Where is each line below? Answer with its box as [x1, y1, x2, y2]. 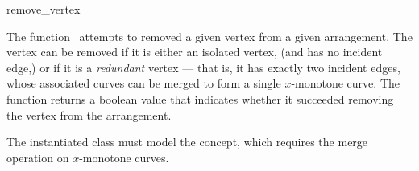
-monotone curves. [79, 149, 169, 165]
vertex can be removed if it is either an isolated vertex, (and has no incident [6, 43, 383, 60]
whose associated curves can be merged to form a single [6, 75, 281, 92]
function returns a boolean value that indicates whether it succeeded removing [6, 90, 394, 107]
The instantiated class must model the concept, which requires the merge [6, 133, 368, 150]
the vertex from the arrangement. [6, 106, 172, 123]
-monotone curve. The [291, 75, 400, 92]
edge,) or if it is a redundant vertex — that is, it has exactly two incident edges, [6, 59, 400, 75]
